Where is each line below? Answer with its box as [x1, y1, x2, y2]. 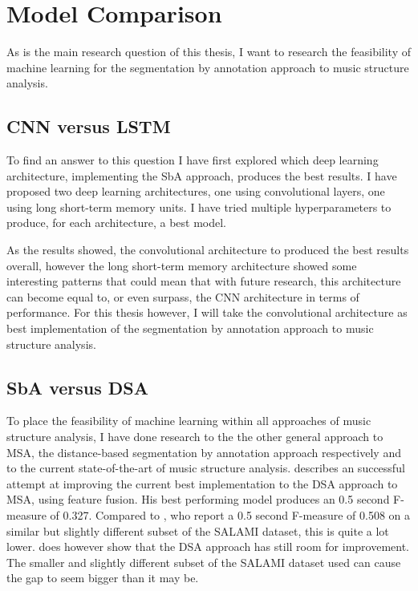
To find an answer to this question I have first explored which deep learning [6, 152, 379, 168]
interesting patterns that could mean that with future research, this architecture [6, 273, 401, 289]
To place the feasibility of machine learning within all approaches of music [6, 412, 371, 429]
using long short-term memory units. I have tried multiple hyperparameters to [6, 198, 392, 215]
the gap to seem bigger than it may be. [6, 569, 199, 586]
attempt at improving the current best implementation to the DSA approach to [6, 475, 398, 492]
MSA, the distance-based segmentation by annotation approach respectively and [6, 443, 401, 460]
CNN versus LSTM [6, 114, 171, 139]
